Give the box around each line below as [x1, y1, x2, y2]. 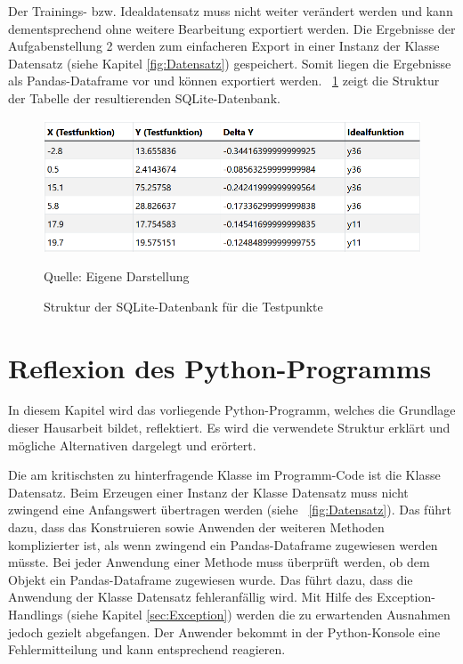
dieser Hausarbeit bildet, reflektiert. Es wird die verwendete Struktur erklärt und [8, 418, 451, 437]
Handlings [8, 605, 63, 624]
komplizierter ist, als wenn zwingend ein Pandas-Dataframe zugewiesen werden [8, 535, 438, 554]
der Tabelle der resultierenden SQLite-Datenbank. [8, 88, 280, 107]
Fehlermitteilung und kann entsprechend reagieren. [8, 640, 286, 659]
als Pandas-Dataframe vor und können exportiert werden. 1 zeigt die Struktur [8, 71, 440, 90]
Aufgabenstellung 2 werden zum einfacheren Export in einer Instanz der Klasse [8, 36, 440, 55]
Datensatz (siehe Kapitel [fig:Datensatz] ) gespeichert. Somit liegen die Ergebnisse [8, 53, 451, 72]
